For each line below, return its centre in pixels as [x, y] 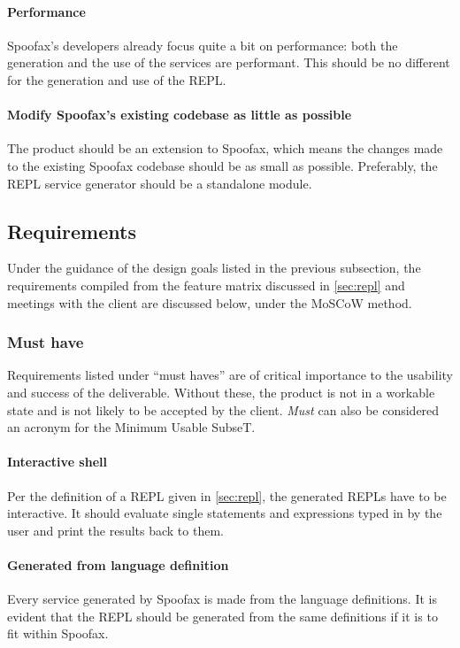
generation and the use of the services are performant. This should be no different [229, 62]
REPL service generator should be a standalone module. [160, 183]
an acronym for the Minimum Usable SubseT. [131, 427]
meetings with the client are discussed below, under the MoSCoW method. [210, 302]
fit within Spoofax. [58, 633]
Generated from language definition [118, 564]
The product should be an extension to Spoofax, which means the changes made [225, 148]
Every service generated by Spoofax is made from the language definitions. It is [222, 599]
